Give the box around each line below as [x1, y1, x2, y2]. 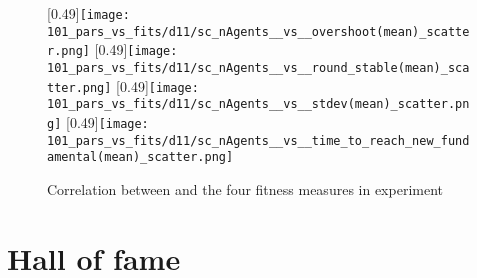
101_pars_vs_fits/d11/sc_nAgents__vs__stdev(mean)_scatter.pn [47, 97, 470, 112]
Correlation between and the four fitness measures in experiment [47, 178, 443, 199]
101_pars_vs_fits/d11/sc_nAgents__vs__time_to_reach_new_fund [47, 133, 470, 148]
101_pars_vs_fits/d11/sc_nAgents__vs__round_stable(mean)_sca [47, 60, 470, 75]
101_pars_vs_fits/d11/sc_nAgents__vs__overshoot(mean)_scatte [47, 24, 470, 39]
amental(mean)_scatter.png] [47, 150, 234, 165]
